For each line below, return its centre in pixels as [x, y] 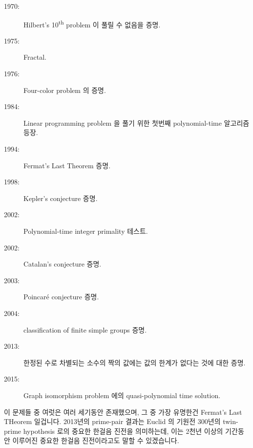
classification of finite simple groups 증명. [85, 329]
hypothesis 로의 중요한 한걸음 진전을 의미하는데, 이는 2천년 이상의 [123, 431]
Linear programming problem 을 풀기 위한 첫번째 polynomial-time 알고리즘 [137, 123]
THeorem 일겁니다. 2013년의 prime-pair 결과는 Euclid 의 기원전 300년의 [112, 421]
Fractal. [35, 57]
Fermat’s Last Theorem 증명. [67, 165]
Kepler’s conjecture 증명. [61, 198]
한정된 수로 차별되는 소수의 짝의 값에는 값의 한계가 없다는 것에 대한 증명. [135, 362]
